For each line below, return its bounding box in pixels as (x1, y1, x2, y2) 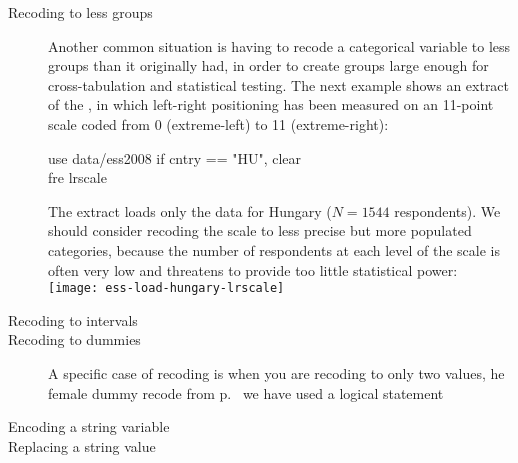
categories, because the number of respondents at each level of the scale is (48, 239, 501, 260)
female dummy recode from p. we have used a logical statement (48, 382, 444, 403)
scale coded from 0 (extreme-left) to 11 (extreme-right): (48, 113, 389, 134)
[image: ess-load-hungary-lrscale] (48, 281, 285, 296)
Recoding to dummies (8, 329, 141, 350)
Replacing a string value (8, 435, 156, 456)
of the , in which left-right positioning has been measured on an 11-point (48, 94, 494, 115)
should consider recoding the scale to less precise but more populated (48, 220, 472, 241)
